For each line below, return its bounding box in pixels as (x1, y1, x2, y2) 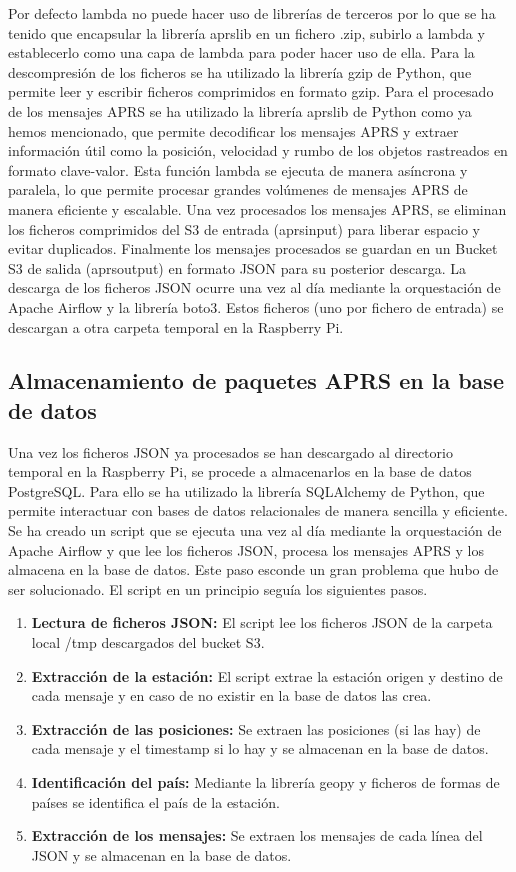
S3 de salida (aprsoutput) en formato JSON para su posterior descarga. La (8, 257, 466, 278)
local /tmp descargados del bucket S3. (31, 632, 265, 653)
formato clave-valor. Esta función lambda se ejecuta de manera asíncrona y (8, 159, 468, 180)
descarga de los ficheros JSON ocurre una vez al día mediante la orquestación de (8, 277, 501, 298)
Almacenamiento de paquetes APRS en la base (8, 365, 504, 396)
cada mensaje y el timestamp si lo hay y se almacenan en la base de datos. (31, 738, 489, 759)
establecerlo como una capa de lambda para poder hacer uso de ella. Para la (8, 42, 475, 63)
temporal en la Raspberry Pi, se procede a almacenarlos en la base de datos (8, 461, 472, 482)
